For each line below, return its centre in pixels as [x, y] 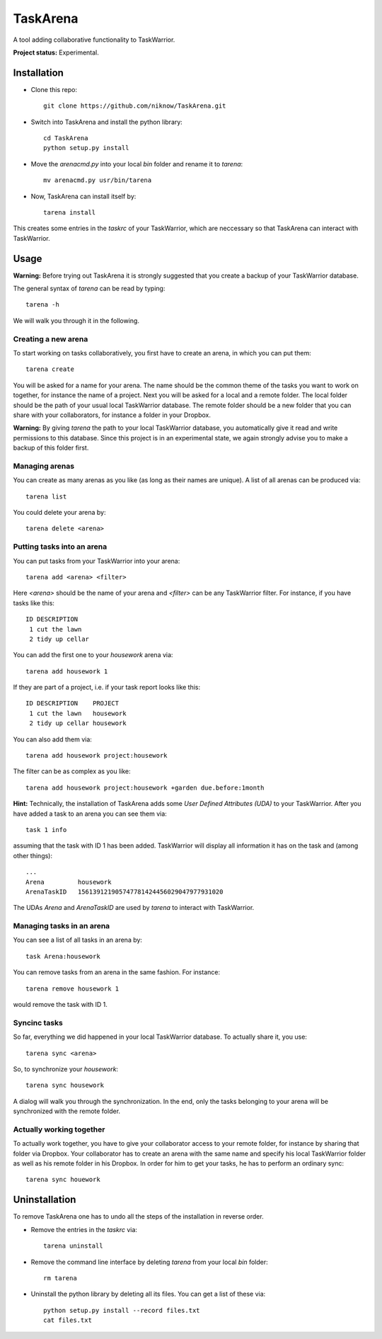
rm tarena [60, 1278]
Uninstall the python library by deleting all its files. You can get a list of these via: [148, 1294]
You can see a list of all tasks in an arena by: [78, 940]
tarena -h [42, 305]
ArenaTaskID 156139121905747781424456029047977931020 [125, 891]
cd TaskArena [66, 138]
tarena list [46, 496]
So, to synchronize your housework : [66, 1069]
